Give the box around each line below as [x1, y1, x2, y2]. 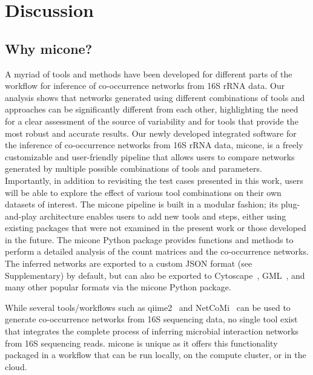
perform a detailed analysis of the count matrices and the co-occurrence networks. [5, 245, 309, 258]
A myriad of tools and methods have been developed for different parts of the [5, 67, 292, 80]
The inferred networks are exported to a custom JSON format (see [5, 257, 252, 270]
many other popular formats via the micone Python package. [5, 281, 231, 293]
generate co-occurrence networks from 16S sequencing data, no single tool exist [5, 313, 298, 325]
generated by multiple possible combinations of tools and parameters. [5, 162, 262, 175]
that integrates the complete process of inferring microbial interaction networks [5, 325, 299, 337]
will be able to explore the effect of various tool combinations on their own [5, 186, 282, 198]
